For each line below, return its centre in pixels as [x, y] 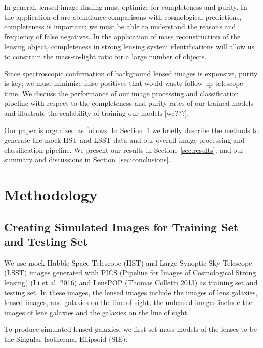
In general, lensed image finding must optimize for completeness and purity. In [126, 7]
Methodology [51, 194]
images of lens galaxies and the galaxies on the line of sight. [97, 312]
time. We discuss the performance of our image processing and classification [122, 93]
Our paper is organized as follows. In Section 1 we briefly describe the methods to [131, 130]
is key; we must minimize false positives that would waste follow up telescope [124, 83]
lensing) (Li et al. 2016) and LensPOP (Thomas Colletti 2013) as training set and [131, 282]
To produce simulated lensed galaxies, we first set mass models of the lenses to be [131, 329]
